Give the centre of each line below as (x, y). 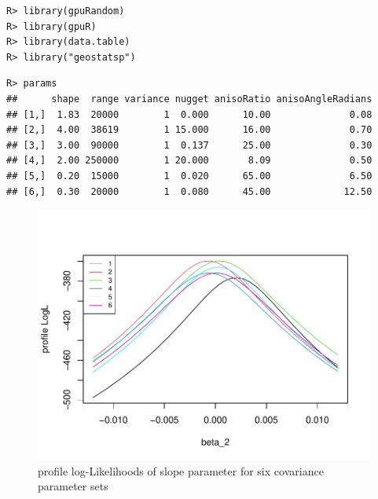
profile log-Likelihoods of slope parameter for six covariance (181, 470)
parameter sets (73, 486)
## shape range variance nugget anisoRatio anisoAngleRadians (189, 99)
